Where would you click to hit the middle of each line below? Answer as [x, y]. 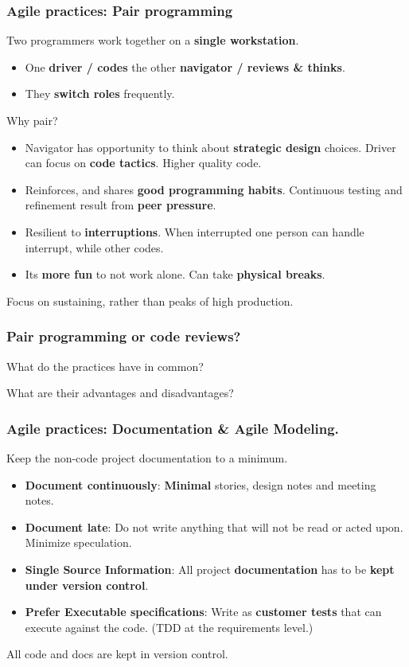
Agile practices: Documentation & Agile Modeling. [173, 428]
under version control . [87, 585]
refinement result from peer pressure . [121, 205]
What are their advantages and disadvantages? [120, 393]
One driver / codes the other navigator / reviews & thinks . [185, 66]
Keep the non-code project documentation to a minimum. [147, 457]
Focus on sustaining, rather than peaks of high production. [150, 300]
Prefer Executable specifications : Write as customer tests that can [203, 612]
